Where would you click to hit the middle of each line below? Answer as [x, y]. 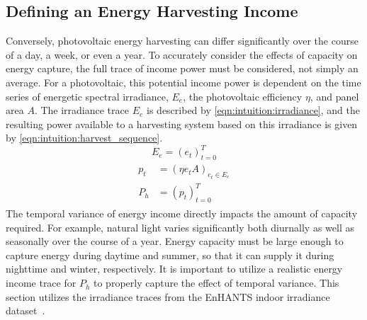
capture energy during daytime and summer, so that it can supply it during [170, 255]
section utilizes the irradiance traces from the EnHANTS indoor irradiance [168, 296]
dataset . [26, 310]
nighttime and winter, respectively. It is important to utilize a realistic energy [174, 269]
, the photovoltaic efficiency [243, 96]
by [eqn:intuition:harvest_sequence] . [84, 138]
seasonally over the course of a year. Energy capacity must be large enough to [175, 241]
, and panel [334, 96]
